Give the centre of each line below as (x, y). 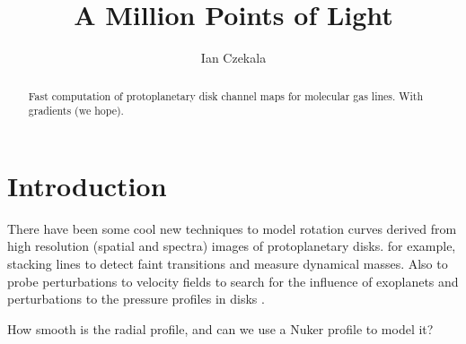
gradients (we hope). (76, 111)
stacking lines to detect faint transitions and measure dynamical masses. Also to (228, 263)
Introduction (87, 185)
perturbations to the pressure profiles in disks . (136, 299)
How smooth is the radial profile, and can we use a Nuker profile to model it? (220, 328)
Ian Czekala (233, 58)
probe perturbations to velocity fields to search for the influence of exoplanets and (233, 281)
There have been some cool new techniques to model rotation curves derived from (232, 228)
